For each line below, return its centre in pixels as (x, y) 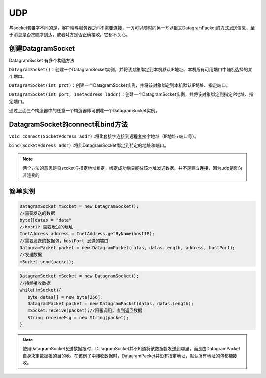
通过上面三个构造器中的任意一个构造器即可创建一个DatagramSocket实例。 (84, 111)
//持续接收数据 (35, 283)
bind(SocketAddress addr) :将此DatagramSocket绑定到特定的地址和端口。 (89, 145)
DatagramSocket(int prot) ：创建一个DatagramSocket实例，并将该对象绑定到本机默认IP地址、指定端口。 (119, 85)
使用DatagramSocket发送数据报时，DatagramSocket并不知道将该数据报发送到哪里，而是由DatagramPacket (132, 349)
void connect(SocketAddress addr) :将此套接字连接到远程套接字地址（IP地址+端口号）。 (104, 136)
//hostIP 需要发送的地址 (46, 227)
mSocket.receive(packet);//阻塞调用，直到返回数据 (85, 311)
